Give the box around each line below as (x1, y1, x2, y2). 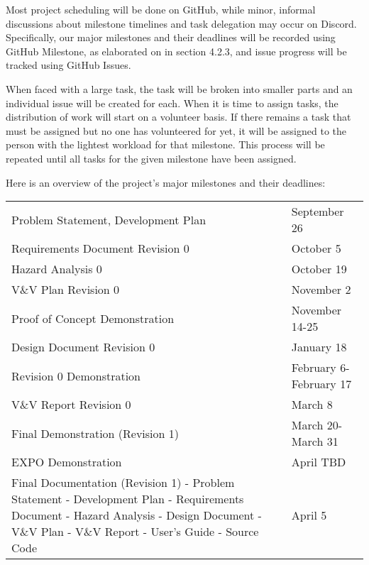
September (291, 203, 344, 220)
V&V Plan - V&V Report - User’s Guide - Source (11, 523, 259, 540)
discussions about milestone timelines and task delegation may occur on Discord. (6, 16, 357, 31)
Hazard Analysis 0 (11, 260, 102, 278)
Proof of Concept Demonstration (11, 309, 175, 327)
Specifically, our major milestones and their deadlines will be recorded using (6, 30, 336, 45)
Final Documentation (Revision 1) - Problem (11, 474, 235, 491)
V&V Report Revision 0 (11, 396, 131, 413)
